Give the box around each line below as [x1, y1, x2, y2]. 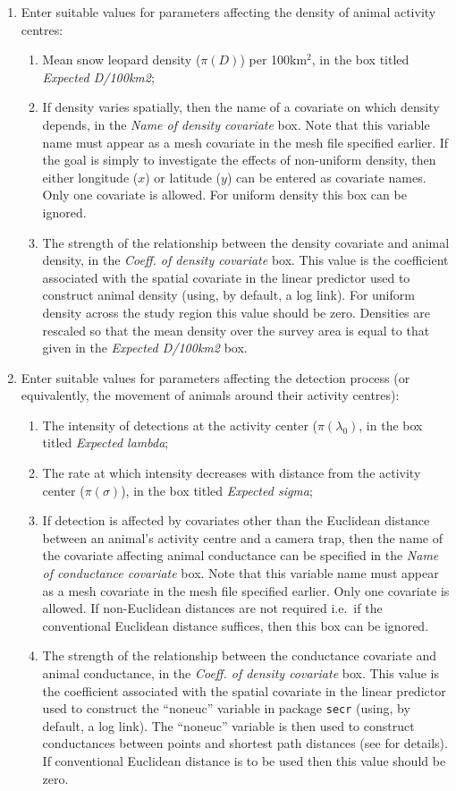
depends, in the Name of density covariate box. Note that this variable [42, 115, 430, 133]
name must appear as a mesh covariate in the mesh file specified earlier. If [42, 132, 449, 151]
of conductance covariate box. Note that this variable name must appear [42, 564, 439, 583]
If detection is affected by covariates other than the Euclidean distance [42, 511, 430, 530]
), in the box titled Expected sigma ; [121, 481, 313, 499]
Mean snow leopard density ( [42, 50, 201, 69]
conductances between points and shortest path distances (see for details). [42, 734, 448, 753]
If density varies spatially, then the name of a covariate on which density [42, 98, 440, 116]
